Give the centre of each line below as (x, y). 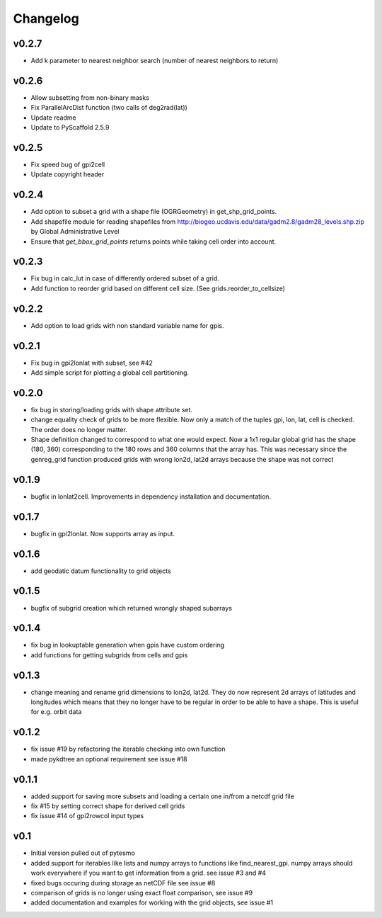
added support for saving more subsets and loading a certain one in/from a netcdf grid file (163, 796)
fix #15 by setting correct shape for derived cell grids (108, 806)
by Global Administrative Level (75, 232)
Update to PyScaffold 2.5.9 (70, 127)
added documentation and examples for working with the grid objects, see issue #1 (152, 902)
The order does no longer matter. (79, 429)
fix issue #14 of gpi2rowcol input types (87, 816)
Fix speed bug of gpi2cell (68, 165)
